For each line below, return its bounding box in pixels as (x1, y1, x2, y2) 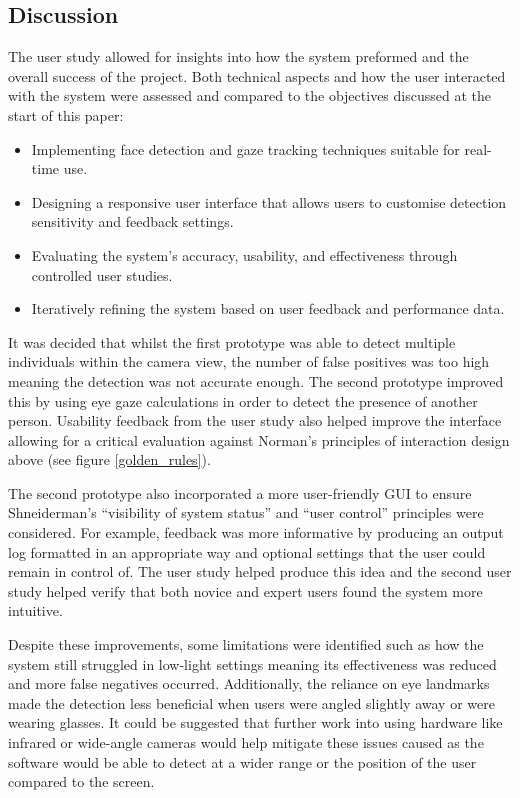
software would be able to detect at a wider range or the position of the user (8, 751, 477, 772)
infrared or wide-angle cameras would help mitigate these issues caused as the (8, 732, 484, 753)
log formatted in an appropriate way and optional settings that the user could (8, 541, 486, 562)
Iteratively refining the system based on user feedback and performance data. (31, 298, 505, 319)
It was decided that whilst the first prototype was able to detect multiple (8, 331, 456, 352)
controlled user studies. (31, 264, 173, 285)
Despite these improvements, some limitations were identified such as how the (8, 634, 484, 655)
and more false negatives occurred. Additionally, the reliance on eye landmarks (8, 673, 490, 694)
